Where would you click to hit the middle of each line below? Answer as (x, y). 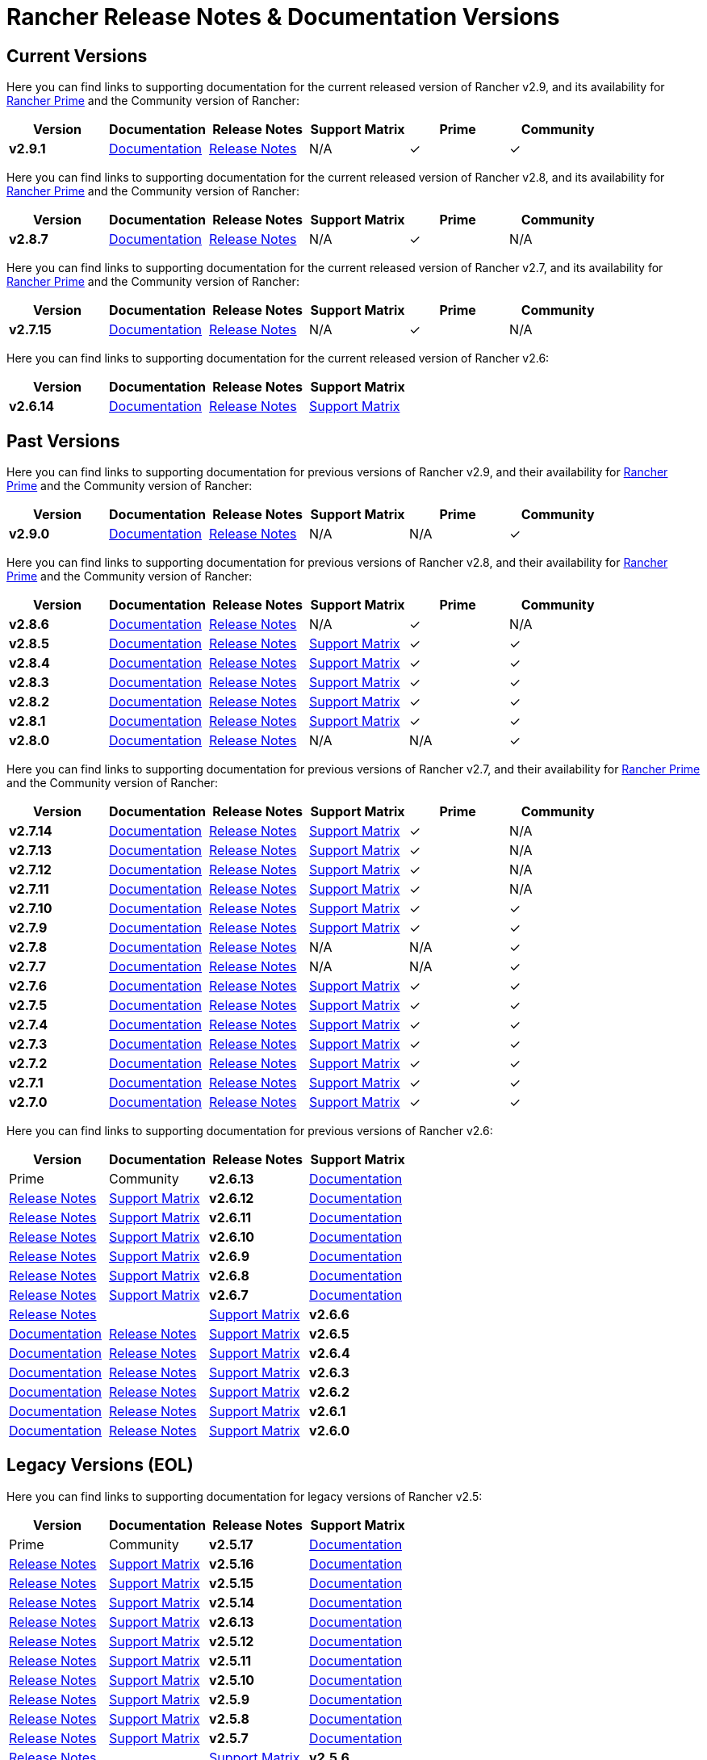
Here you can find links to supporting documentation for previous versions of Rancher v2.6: (250, 1131)
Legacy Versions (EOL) (100, 1465)
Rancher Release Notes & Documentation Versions (283, 17)
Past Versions (63, 441)
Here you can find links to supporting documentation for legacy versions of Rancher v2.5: (245, 1496)
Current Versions (77, 56)
